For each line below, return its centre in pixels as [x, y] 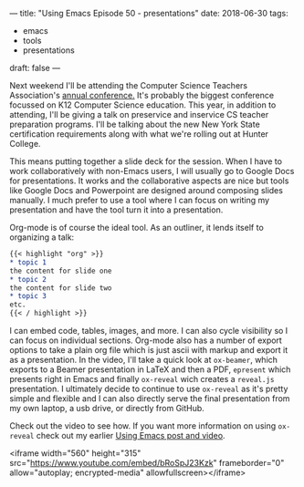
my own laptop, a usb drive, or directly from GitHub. [107, 408]
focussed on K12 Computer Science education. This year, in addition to [143, 105]
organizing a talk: [42, 237]
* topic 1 [28, 262]
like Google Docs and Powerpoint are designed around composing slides [146, 190]
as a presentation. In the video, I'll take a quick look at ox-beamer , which [144, 360]
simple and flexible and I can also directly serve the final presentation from [150, 399]
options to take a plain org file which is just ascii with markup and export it [149, 350]
